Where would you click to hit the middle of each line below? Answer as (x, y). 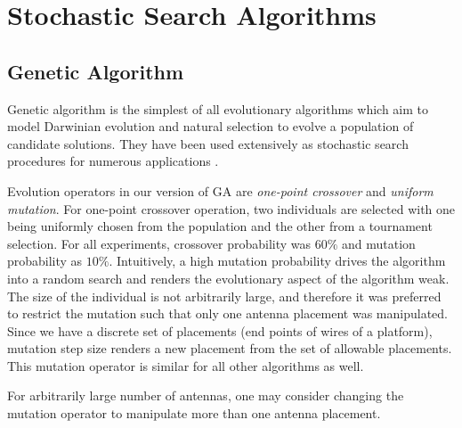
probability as (45, 261)
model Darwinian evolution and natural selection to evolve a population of (211, 126)
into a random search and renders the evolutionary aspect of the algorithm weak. (228, 278)
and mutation (379, 243)
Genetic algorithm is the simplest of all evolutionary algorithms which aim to (218, 108)
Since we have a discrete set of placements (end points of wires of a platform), (220, 330)
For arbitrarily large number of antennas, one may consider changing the (206, 395)
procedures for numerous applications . (113, 161)
